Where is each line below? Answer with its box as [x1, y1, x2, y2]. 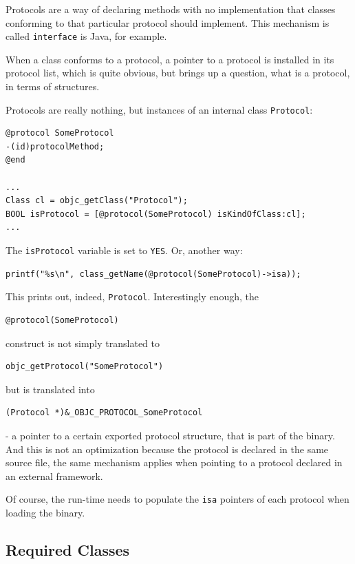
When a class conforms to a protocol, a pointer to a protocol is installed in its [6, 52, 334, 66]
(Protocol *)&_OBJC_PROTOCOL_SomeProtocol [6, 408, 203, 418]
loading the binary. [6, 505, 85, 519]
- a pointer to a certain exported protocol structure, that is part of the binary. [6, 428, 335, 442]
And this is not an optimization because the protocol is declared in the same [6, 441, 329, 456]
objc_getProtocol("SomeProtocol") [6, 362, 164, 372]
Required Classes [6, 539, 130, 560]
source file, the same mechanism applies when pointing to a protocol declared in [6, 455, 343, 470]
